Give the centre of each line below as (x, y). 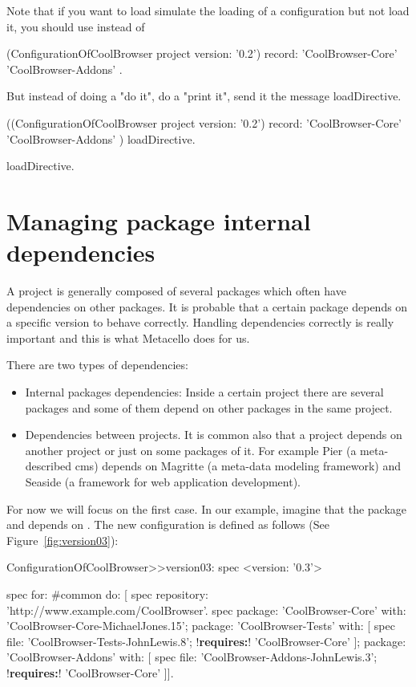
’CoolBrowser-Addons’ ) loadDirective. (101, 138)
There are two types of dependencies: (97, 365)
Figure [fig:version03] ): (63, 540)
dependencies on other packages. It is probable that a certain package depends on (207, 306)
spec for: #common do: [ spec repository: (107, 594)
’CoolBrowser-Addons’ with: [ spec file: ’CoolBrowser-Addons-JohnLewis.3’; (192, 657)
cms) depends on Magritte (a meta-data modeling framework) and (238, 466)
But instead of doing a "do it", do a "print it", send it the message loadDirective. (204, 96)
